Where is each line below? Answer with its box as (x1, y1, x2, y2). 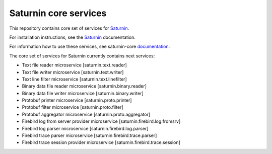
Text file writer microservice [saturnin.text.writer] (22, 69, 124, 75)
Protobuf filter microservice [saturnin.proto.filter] (22, 104, 123, 110)
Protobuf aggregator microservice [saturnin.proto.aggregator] (22, 111, 151, 117)
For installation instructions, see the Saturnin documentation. (9, 34, 136, 40)
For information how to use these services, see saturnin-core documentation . (9, 43, 170, 50)
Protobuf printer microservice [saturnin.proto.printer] (22, 97, 132, 103)
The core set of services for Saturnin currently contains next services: (9, 53, 155, 59)
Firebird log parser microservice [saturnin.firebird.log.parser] (22, 125, 149, 131)
